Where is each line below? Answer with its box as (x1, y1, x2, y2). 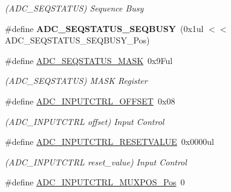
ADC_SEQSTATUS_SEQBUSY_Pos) (5, 34, 150, 46)
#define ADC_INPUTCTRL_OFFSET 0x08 (5, 94, 175, 107)
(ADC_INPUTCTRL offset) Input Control (5, 115, 164, 127)
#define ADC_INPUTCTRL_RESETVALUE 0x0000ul (5, 135, 214, 148)
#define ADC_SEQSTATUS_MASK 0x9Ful (5, 54, 173, 66)
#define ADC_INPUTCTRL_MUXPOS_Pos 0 (5, 176, 185, 188)
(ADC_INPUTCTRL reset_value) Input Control (5, 155, 187, 168)
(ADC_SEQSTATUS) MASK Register (5, 74, 148, 87)
